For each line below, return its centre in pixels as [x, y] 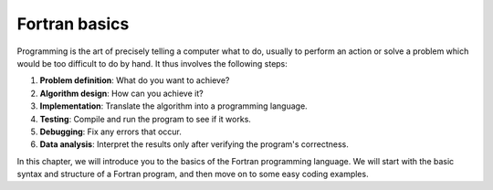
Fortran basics [73, 24]
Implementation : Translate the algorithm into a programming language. [173, 106]
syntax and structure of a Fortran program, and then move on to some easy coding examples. [193, 174]
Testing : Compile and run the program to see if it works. [145, 119]
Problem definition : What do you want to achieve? [135, 80]
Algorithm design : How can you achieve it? [122, 93]
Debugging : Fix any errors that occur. [111, 132]
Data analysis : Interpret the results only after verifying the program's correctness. [194, 144]
